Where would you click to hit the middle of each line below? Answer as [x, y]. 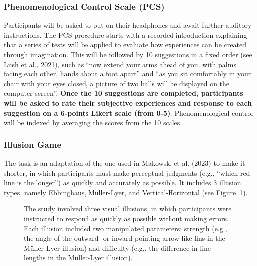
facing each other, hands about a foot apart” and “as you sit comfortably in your [128, 74]
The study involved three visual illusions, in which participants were [128, 209]
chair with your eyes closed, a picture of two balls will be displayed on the [117, 83]
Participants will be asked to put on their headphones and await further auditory [128, 25]
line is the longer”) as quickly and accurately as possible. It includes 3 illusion [123, 182]
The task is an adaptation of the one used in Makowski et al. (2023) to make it [125, 163]
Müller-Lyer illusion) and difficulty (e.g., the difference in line [118, 247]
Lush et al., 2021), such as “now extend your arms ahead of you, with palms [120, 64]
